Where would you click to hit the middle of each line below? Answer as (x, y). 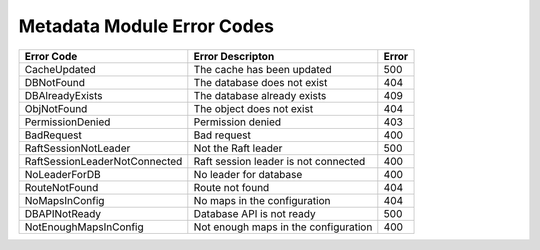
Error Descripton (234, 56)
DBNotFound (54, 82)
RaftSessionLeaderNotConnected (103, 161)
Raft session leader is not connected (279, 161)
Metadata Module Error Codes (146, 26)
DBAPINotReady (63, 213)
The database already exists (260, 95)
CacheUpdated (60, 69)
